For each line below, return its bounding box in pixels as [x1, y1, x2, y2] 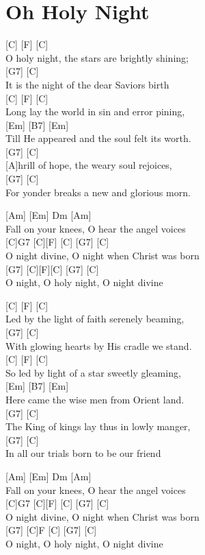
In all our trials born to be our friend [5, 446, 161, 460]
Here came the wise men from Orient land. [5, 392, 184, 406]
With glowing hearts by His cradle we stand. [5, 338, 192, 353]
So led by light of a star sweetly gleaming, [5, 365, 181, 379]
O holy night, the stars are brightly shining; [5, 50, 189, 64]
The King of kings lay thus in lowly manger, [5, 419, 191, 434]
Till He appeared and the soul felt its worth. [5, 131, 191, 145]
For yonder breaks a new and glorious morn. [5, 185, 191, 199]
